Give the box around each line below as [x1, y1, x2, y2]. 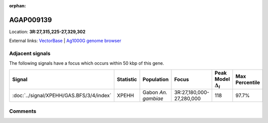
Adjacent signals [9, 50, 51, 57]
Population [142, 76, 169, 83]
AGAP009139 [9, 15, 52, 24]
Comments [9, 108, 37, 115]
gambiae [142, 95, 163, 102]
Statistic [116, 76, 137, 83]
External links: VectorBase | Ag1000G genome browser [9, 38, 121, 44]
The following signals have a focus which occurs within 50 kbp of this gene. [9, 60, 164, 66]
